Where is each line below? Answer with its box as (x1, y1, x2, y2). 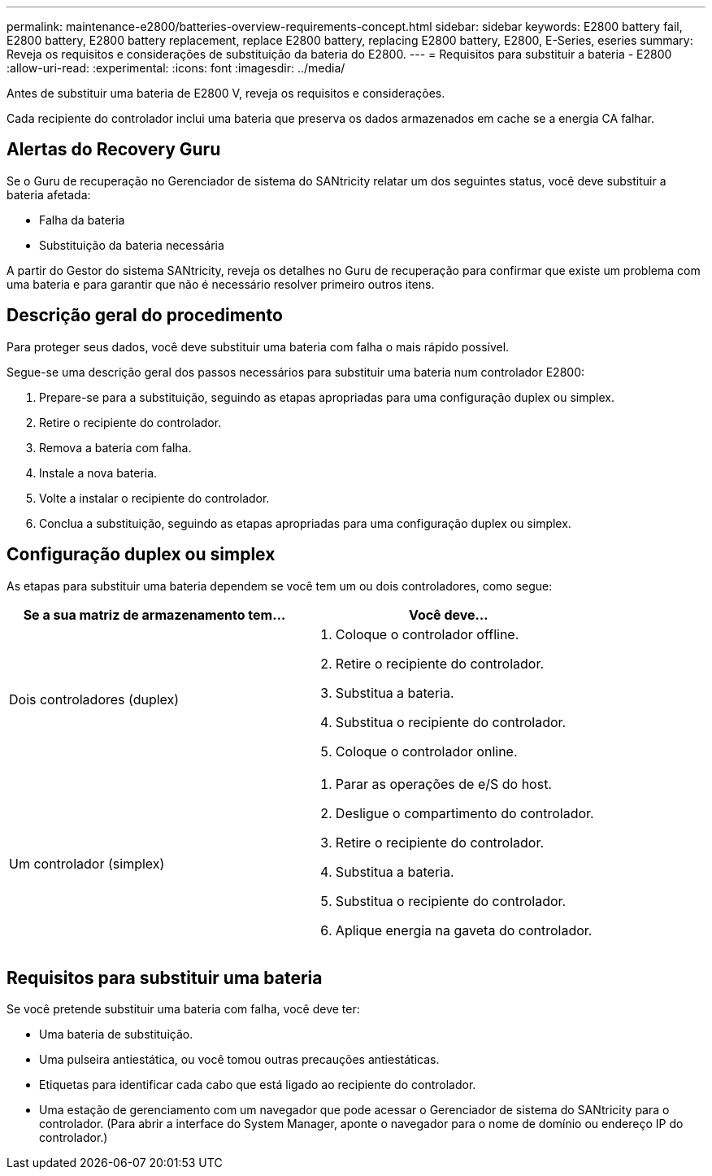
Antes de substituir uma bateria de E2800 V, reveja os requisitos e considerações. (7, 86, 445, 100)
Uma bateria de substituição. (39, 1027, 193, 1042)
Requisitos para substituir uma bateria (7, 967, 323, 988)
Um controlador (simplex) (9, 855, 165, 872)
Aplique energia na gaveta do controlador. (335, 921, 593, 939)
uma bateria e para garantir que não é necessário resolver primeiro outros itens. (7, 277, 435, 291)
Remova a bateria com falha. (39, 440, 192, 455)
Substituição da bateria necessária (39, 237, 224, 252)
